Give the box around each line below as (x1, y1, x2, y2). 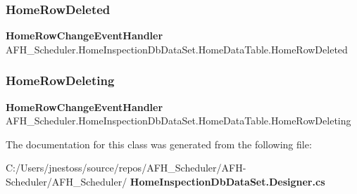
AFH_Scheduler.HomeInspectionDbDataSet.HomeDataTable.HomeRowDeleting (6, 113, 351, 128)
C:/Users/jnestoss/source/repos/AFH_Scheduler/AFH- (6, 160, 246, 175)
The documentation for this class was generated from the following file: (6, 136, 312, 151)
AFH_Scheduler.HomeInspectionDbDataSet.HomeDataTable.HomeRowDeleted (6, 41, 348, 56)
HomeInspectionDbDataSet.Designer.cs (130, 174, 325, 188)
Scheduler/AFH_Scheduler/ (6, 174, 127, 188)
